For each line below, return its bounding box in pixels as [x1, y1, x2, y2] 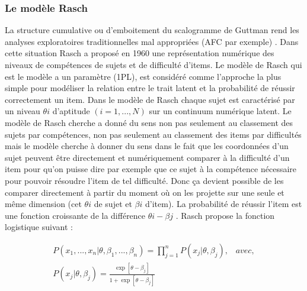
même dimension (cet [5, 198, 82, 210]
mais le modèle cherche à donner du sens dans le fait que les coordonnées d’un [5, 140, 289, 152]
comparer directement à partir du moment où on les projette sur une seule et [5, 186, 284, 198]
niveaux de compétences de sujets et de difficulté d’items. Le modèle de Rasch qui [5, 59, 302, 70]
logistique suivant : [5, 221, 73, 233]
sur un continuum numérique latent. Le [149, 105, 292, 117]
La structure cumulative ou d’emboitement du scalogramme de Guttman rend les [5, 24, 299, 36]
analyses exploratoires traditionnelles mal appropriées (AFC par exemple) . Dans [5, 35, 299, 47]
